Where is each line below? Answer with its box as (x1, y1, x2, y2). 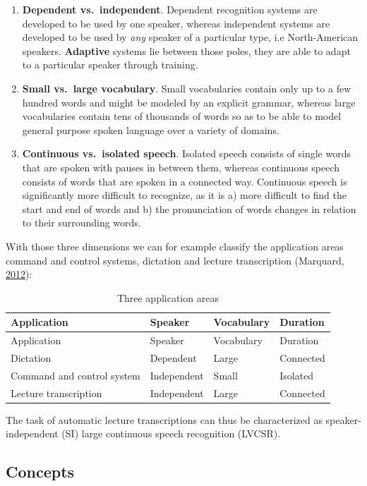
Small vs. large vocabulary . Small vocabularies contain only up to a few (22, 80, 351, 95)
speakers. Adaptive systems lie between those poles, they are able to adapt (22, 43, 351, 58)
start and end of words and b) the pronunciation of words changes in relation (22, 201, 356, 216)
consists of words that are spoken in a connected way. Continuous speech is (22, 174, 347, 188)
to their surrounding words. (22, 215, 141, 230)
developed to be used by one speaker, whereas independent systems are (22, 16, 330, 30)
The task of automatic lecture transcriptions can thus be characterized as (6, 412, 323, 427)
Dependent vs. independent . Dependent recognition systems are (22, 2, 318, 16)
